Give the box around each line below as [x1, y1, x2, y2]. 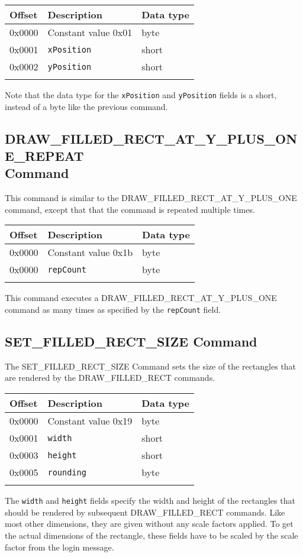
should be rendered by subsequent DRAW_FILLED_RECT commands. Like [5, 506, 285, 518]
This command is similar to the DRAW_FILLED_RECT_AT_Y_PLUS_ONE [5, 192, 297, 204]
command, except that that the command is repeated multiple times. [5, 203, 255, 215]
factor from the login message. [5, 540, 114, 553]
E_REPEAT [5, 147, 84, 165]
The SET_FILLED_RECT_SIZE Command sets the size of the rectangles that [5, 360, 296, 372]
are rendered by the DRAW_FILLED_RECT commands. [5, 371, 215, 384]
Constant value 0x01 [47, 25, 133, 39]
